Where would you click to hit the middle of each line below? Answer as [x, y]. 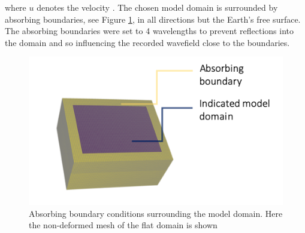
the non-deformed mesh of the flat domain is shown [123, 225]
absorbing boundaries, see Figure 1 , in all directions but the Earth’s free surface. [153, 19]
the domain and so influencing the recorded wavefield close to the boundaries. [147, 42]
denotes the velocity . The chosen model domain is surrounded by [157, 7]
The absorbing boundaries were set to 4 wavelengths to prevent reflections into [149, 31]
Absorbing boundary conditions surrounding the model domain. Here [156, 213]
